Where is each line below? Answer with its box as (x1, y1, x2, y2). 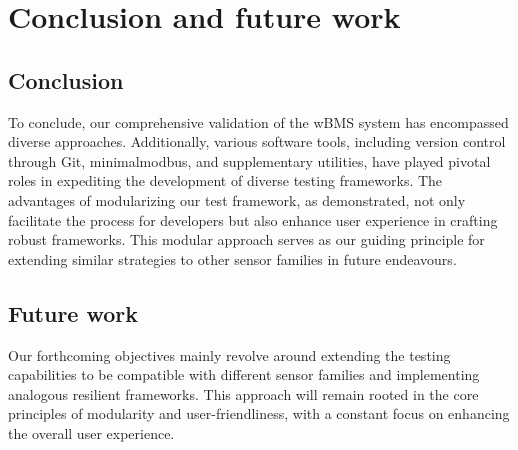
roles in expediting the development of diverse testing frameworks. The (8, 170, 443, 191)
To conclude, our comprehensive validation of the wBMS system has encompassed (8, 111, 509, 132)
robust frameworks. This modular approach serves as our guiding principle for (8, 229, 485, 250)
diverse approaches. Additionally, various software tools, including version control (8, 131, 506, 152)
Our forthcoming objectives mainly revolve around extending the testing (8, 344, 451, 365)
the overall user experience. (8, 422, 175, 443)
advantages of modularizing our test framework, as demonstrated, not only (8, 189, 466, 210)
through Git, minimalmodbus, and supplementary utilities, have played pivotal (8, 150, 491, 171)
